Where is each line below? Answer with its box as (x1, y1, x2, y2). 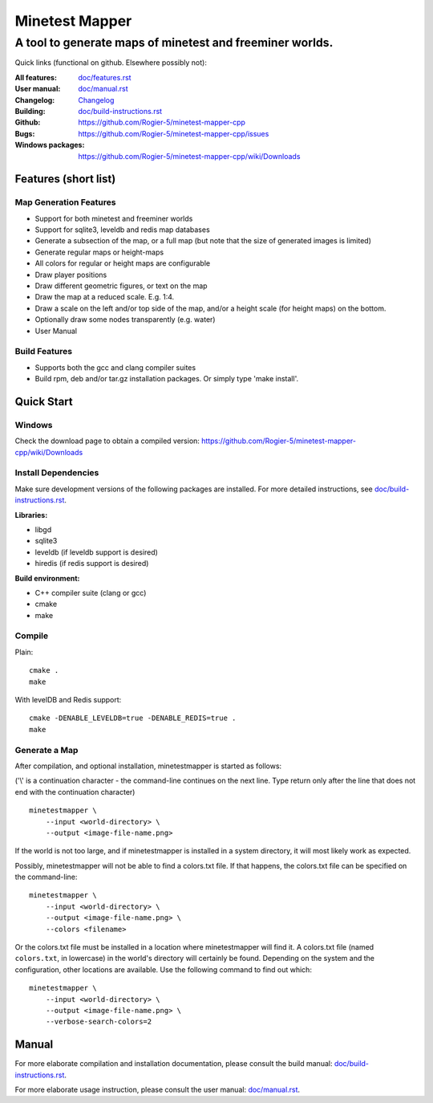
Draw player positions (34, 270, 107, 279)
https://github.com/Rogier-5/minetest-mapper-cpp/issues (78, 128, 269, 138)
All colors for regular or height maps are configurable (34, 258, 211, 268)
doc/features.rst (78, 72, 132, 82)
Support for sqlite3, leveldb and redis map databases (34, 225, 210, 234)
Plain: (14, 647, 34, 657)
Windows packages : (14, 140, 85, 150)
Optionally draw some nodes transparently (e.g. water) (34, 315, 216, 324)
